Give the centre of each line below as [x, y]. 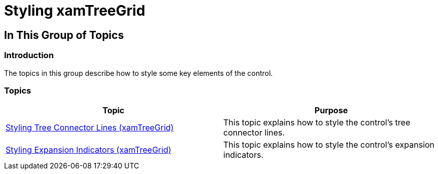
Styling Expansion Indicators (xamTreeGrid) [89, 150]
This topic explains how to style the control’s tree [317, 123]
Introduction [29, 55]
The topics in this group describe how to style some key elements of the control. [139, 73]
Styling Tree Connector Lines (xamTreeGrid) [90, 128]
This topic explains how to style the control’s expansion [329, 145]
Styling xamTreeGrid [75, 11]
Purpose [331, 111]
